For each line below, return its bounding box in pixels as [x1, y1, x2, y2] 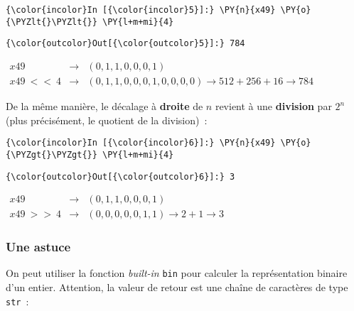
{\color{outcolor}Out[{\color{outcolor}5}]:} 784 [6, 38, 245, 49]
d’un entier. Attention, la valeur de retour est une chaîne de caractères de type [6, 280, 348, 295]
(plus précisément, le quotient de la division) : [6, 112, 208, 127]
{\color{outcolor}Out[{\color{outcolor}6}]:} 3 [6, 171, 235, 182]
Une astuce [6, 238, 71, 256]
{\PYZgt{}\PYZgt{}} [6, 149, 97, 160]
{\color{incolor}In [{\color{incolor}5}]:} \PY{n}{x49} [6, 5, 276, 15]
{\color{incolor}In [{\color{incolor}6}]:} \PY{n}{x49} [6, 138, 276, 148]
